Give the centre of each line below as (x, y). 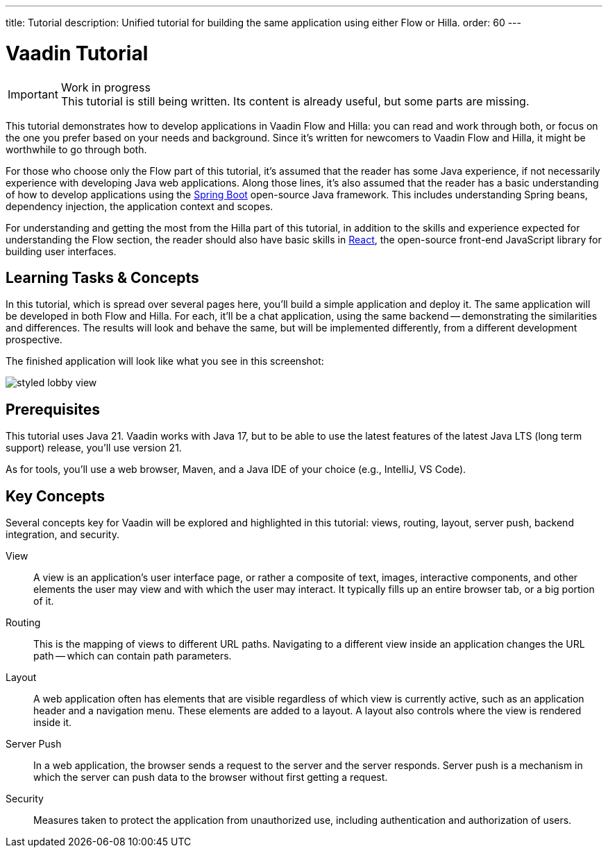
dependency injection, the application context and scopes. (140, 206)
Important (33, 94)
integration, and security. (63, 535)
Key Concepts (55, 496)
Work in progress (105, 87)
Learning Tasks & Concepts (102, 277)
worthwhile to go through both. (76, 149)
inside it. (53, 723)
